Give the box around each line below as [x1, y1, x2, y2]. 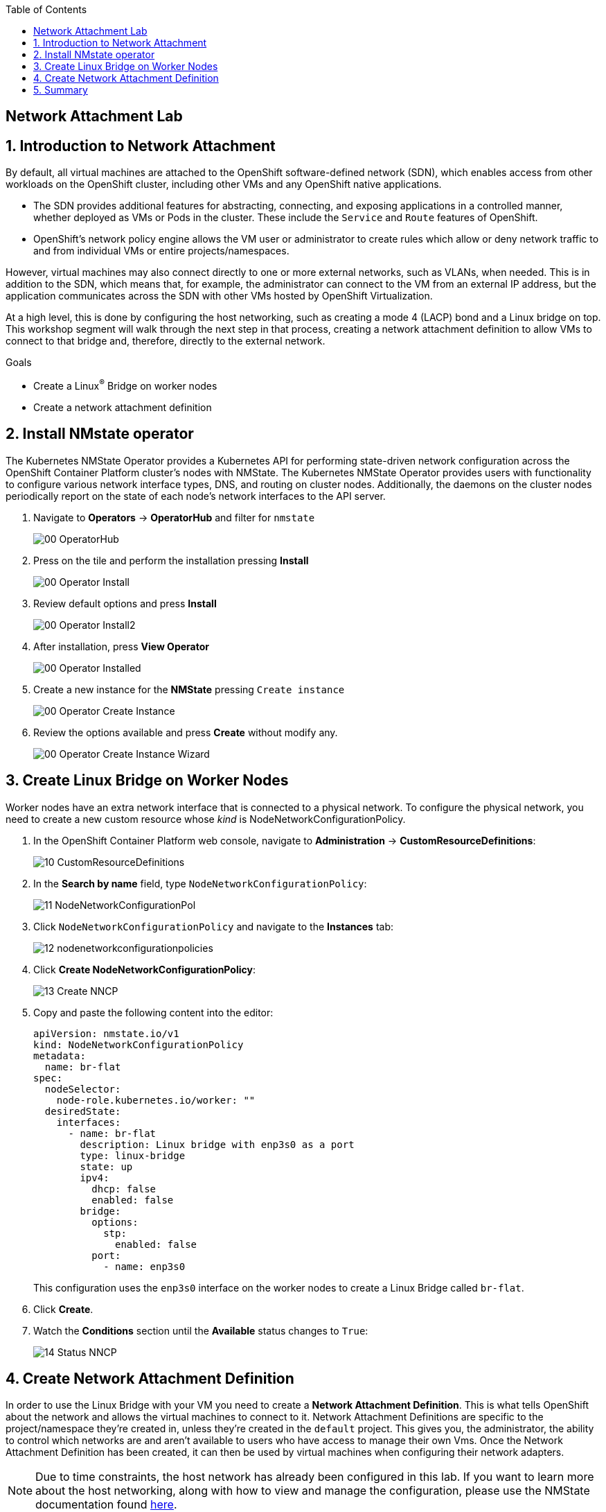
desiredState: [44, 1105, 121, 1117]
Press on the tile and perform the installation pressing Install [33, 554, 309, 566]
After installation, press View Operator [33, 640, 209, 652]
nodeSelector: [44, 1083, 121, 1095]
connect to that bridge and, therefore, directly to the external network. [6, 335, 326, 347]
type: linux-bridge [80, 1149, 186, 1161]
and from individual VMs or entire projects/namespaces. [33, 245, 289, 257]
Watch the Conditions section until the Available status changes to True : [33, 1324, 368, 1337]
